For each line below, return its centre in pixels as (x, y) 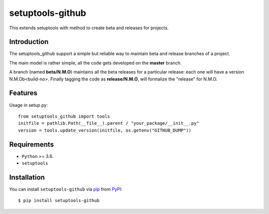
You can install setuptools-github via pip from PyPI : (66, 189)
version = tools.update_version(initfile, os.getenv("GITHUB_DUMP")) (105, 130)
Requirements (32, 144)
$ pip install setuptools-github (59, 201)
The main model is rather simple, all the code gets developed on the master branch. (95, 63)
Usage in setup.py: (29, 105)
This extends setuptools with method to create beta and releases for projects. (89, 28)
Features (23, 93)
